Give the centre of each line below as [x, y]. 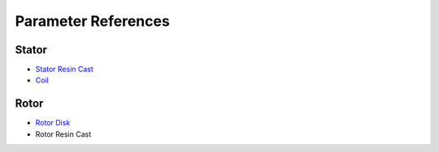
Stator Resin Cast [64, 70]
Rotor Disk [53, 123]
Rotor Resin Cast [63, 134]
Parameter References [92, 21]
